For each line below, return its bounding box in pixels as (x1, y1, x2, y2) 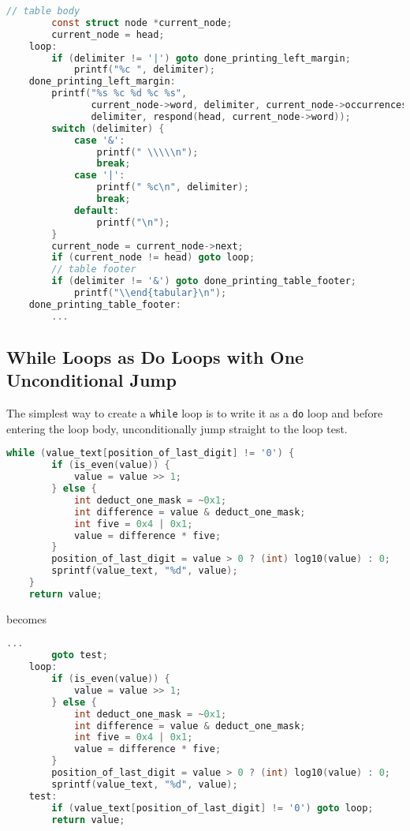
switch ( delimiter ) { (51, 122, 165, 134)
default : (73, 204, 120, 216)
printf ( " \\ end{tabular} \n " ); (73, 287, 227, 298)
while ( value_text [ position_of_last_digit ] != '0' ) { (6, 447, 295, 459)
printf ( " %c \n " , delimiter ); (96, 182, 249, 193)
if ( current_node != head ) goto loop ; (51, 252, 255, 264)
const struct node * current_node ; (51, 17, 233, 28)
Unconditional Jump (6, 368, 177, 392)
